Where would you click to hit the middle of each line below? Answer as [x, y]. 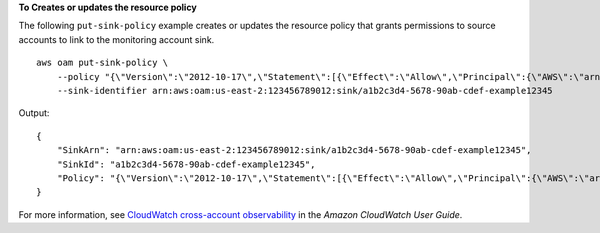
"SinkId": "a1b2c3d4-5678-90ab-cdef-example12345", [186, 164]
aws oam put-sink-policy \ [102, 63]
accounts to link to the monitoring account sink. [116, 39]
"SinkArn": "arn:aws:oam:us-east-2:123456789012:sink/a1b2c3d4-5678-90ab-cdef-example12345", [294, 150]
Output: [34, 113]
